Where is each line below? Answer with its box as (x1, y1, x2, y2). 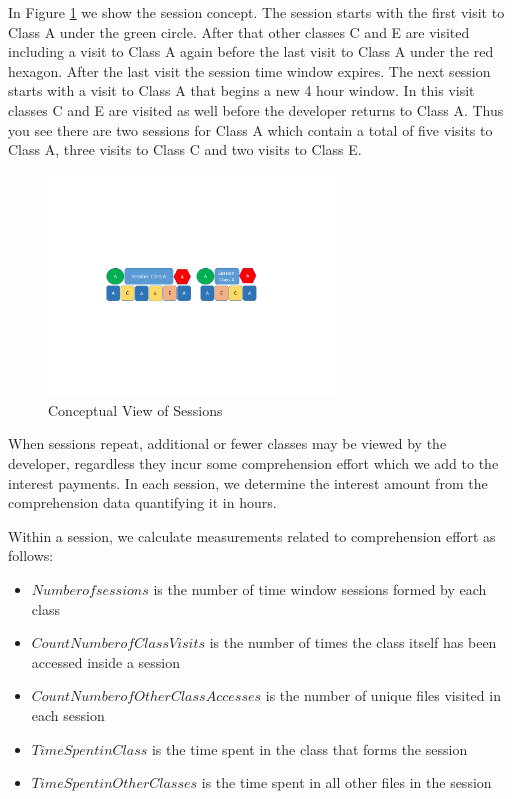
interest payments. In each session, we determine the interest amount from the (8, 472, 488, 493)
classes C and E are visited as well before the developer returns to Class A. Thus (8, 99, 504, 120)
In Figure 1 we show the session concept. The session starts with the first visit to (8, 2, 505, 22)
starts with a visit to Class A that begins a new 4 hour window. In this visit (8, 80, 475, 101)
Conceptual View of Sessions (48, 399, 223, 420)
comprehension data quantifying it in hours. (8, 492, 277, 513)
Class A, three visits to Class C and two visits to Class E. (8, 139, 362, 160)
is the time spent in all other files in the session (201, 772, 492, 793)
